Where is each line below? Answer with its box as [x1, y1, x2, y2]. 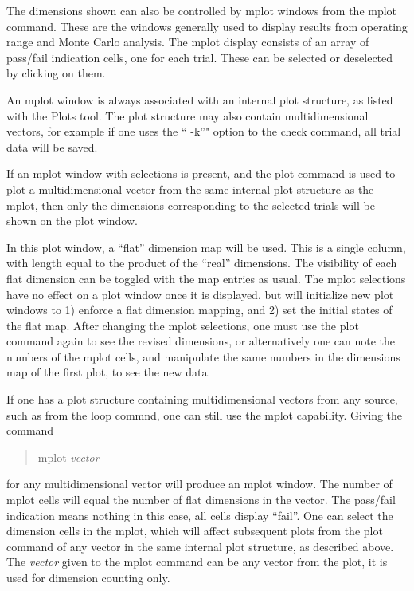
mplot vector [37, 448, 100, 465]
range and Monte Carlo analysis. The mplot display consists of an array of [6, 33, 369, 50]
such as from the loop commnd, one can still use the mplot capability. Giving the [6, 406, 403, 423]
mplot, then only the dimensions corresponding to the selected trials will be [6, 196, 375, 213]
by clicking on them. [6, 65, 106, 81]
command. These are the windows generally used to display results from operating [6, 18, 408, 34]
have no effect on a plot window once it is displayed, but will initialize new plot [6, 286, 394, 302]
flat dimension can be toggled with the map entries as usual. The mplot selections [6, 270, 406, 286]
